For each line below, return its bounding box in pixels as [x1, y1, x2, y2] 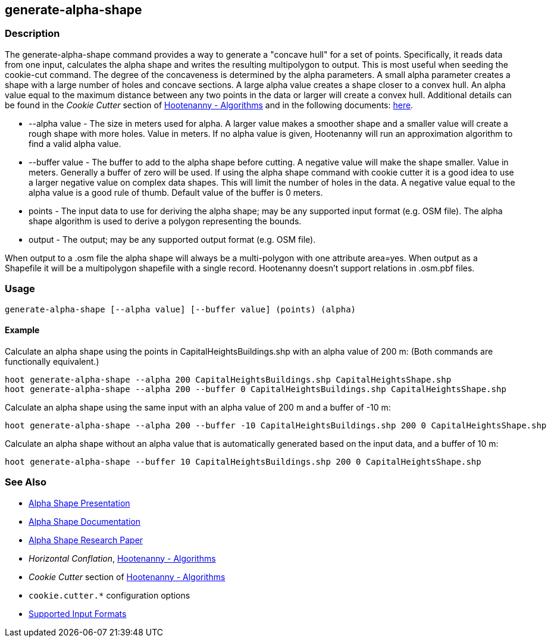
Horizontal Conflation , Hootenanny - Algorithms [29, 553, 216, 563]
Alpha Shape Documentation [29, 516, 141, 527]
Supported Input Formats [29, 608, 127, 619]
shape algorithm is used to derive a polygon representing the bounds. [29, 215, 302, 226]
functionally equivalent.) [5, 356, 99, 367]
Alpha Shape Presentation [29, 497, 130, 508]
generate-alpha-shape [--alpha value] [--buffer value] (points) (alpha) [5, 304, 356, 314]
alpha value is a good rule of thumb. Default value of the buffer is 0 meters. [29, 187, 323, 198]
